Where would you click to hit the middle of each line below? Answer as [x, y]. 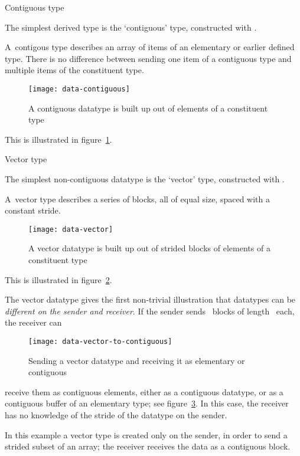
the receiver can [33, 322]
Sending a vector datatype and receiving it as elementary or [137, 360]
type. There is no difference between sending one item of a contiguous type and [148, 58]
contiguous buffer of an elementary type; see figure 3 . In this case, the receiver [147, 403]
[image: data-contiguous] [79, 89]
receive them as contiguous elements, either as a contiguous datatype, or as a [144, 391]
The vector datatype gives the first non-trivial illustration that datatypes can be [150, 299]
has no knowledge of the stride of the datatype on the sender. [116, 415]
